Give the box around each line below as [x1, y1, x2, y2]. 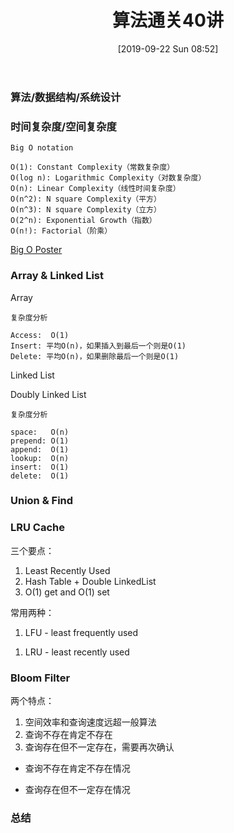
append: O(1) [10, 444, 70, 455]
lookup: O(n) [10, 453, 70, 463]
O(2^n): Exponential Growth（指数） [10, 216, 157, 226]
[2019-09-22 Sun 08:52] [117, 42, 219, 55]
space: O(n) [10, 427, 70, 437]
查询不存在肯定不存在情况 [24, 762, 131, 775]
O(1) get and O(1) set [24, 586, 110, 598]
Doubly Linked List [10, 388, 87, 400]
